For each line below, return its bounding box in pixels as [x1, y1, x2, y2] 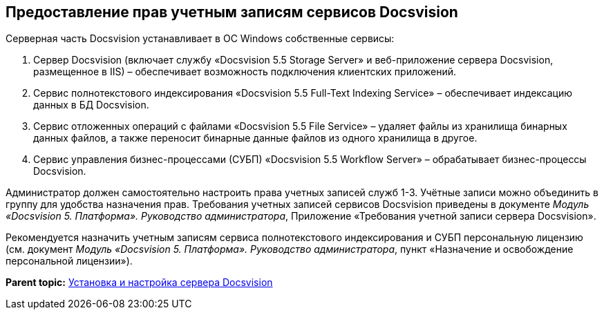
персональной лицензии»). [6, 255, 133, 267]
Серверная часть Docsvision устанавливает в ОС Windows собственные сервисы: [6, 32, 395, 45]
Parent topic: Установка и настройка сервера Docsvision [6, 276, 273, 289]
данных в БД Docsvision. [33, 99, 149, 111]
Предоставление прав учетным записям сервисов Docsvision [6, 3, 458, 21]
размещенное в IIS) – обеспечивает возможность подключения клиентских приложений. [33, 66, 457, 78]
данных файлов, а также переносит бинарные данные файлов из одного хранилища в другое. [33, 132, 478, 144]
